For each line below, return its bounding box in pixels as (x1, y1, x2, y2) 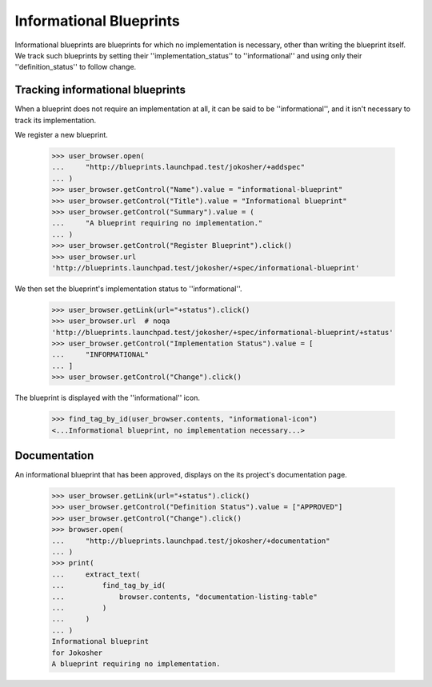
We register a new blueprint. (14, 130, 108, 140)
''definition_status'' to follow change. (14, 62, 137, 72)
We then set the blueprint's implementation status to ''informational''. (14, 284, 243, 294)
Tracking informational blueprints (14, 83, 186, 97)
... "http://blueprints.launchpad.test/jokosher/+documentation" (51, 536, 330, 545)
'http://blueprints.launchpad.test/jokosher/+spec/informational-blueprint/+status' (51, 328, 394, 337)
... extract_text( (51, 569, 141, 579)
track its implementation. (14, 115, 97, 125)
